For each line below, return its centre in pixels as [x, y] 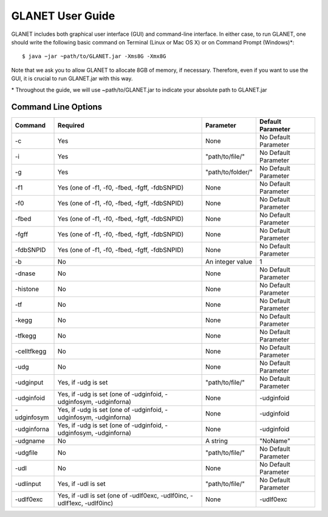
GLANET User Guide [63, 16]
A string [217, 441]
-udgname [30, 441]
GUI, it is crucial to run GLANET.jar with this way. [72, 78]
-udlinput [28, 484]
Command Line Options [57, 107]
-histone [27, 289]
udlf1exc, [70, 503]
